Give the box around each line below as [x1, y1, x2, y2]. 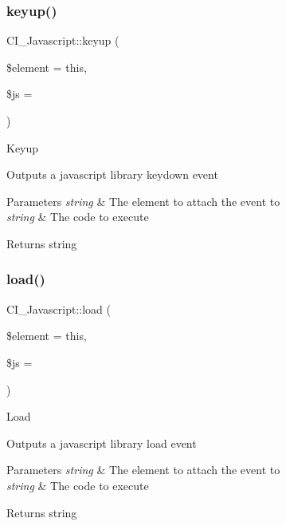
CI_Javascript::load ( [6, 300, 111, 317]
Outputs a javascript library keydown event [6, 166, 218, 183]
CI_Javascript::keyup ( [6, 32, 119, 49]
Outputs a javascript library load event [6, 434, 197, 451]
